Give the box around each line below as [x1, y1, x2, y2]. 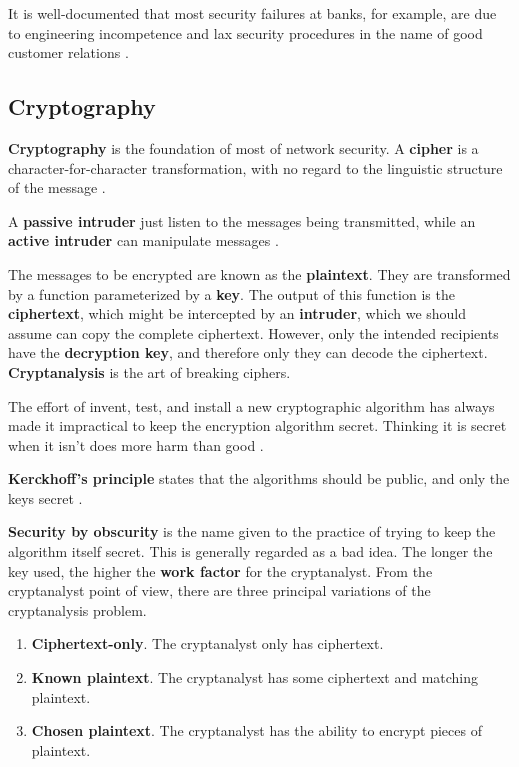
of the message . [8, 177, 106, 198]
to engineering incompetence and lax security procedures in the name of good [8, 22, 483, 43]
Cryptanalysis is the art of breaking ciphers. [8, 361, 291, 382]
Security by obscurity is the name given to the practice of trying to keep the [8, 521, 496, 542]
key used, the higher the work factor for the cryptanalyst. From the [8, 560, 433, 581]
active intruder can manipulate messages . [8, 230, 279, 251]
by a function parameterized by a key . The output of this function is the [8, 283, 455, 304]
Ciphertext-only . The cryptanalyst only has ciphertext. [31, 633, 384, 654]
